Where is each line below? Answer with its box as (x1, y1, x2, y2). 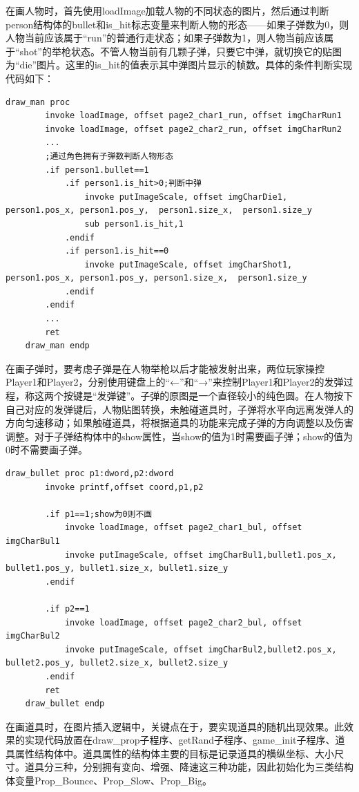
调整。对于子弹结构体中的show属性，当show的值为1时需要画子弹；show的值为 (6, 428, 353, 443)
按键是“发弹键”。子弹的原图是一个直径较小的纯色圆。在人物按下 (63, 388, 353, 403)
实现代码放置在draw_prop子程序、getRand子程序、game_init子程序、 (24, 733, 336, 747)
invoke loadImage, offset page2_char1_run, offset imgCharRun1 (45, 111, 342, 121)
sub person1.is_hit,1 (84, 218, 184, 229)
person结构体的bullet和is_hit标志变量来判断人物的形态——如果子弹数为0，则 (6, 17, 349, 31)
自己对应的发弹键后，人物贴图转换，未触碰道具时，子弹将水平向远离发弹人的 (6, 402, 353, 416)
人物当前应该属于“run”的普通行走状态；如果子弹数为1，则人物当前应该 (6, 30, 324, 45)
